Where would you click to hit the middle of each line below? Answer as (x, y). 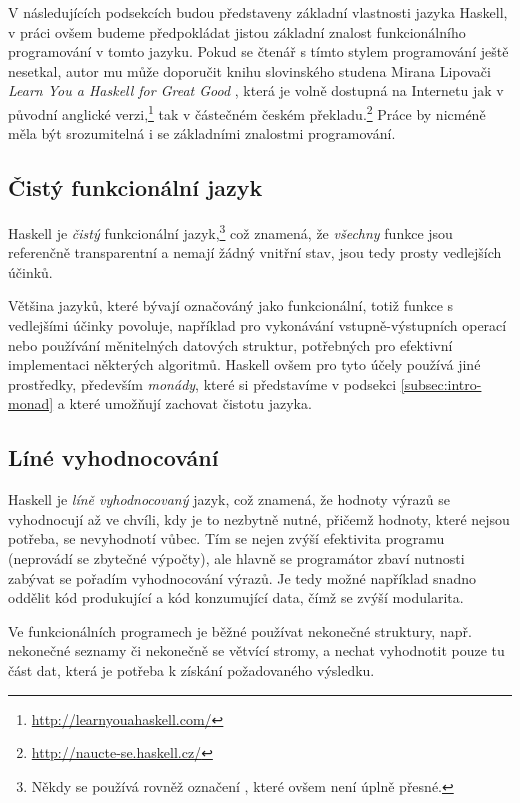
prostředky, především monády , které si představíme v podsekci (202, 383)
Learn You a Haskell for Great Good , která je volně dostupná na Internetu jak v (256, 90)
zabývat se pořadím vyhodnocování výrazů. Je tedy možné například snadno (242, 577)
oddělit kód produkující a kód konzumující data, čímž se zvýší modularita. (236, 597)
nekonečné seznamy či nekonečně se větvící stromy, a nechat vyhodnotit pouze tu (256, 650)
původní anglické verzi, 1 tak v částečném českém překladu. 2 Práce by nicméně (247, 112)
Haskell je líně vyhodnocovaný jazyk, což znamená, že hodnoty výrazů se (229, 499)
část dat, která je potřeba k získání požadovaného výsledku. (191, 669)
